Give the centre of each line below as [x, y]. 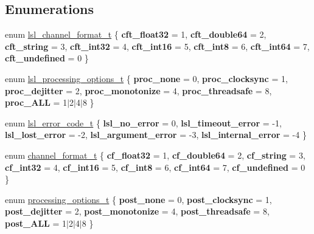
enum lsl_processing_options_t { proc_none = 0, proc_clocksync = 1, [146, 78]
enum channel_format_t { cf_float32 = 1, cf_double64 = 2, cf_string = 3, [155, 155]
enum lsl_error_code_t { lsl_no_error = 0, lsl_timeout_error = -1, [143, 122]
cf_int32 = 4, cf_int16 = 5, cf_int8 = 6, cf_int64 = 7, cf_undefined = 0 [155, 167]
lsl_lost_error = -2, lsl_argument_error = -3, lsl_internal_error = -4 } [156, 135]
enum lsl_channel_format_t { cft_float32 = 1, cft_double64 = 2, [136, 34]
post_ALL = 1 [36, 223]
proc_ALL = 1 [36, 102]
